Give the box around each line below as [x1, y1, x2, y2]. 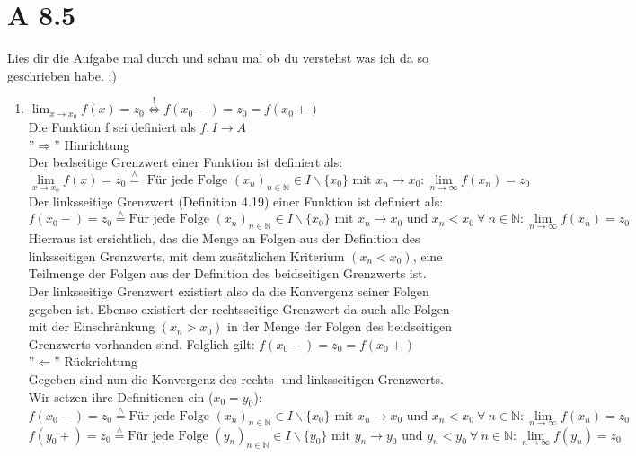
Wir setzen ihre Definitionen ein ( [28, 387, 214, 406]
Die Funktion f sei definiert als [28, 117, 196, 136]
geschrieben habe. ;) [7, 66, 117, 84]
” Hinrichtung [54, 135, 130, 153]
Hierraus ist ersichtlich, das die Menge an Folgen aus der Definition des [28, 229, 420, 248]
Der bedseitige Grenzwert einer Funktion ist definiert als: [28, 153, 343, 171]
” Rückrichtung [54, 352, 137, 371]
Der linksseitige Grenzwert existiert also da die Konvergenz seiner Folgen [28, 281, 429, 300]
